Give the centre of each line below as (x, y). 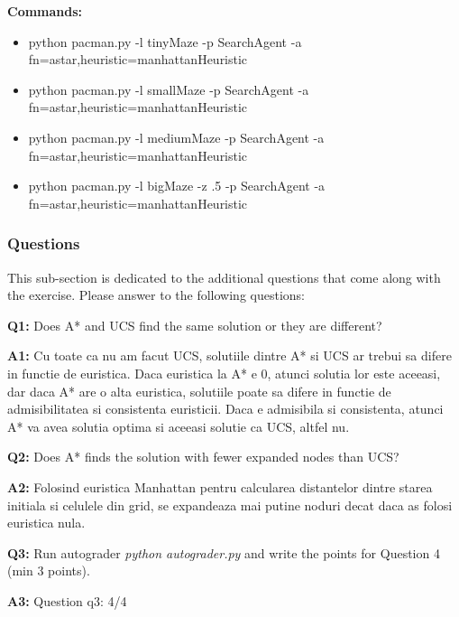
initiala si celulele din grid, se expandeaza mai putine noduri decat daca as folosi (230, 505)
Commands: (45, 11)
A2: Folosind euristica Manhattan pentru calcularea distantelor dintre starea (220, 486)
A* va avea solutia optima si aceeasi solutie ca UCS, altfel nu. (179, 426)
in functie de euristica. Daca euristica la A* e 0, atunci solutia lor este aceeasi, (224, 373)
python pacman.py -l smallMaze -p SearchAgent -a (169, 89)
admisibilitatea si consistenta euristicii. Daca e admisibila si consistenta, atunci (225, 409)
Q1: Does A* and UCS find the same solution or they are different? (195, 325)
